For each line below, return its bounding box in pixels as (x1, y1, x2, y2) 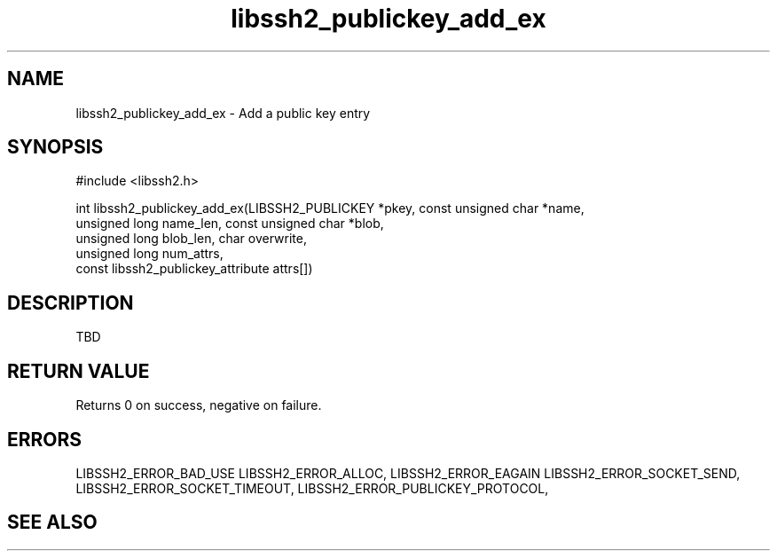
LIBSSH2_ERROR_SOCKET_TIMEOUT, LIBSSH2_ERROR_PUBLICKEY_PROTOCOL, (75, 480, 549, 496)
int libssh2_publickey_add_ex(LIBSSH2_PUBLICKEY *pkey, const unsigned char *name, (75, 200, 585, 216)
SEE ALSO (7, 511, 98, 534)
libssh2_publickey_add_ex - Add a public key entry (75, 105, 371, 121)
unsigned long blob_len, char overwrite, (75, 231, 307, 247)
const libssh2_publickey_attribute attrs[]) (75, 261, 313, 277)
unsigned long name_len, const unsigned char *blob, (75, 216, 384, 232)
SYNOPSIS (7, 136, 104, 159)
